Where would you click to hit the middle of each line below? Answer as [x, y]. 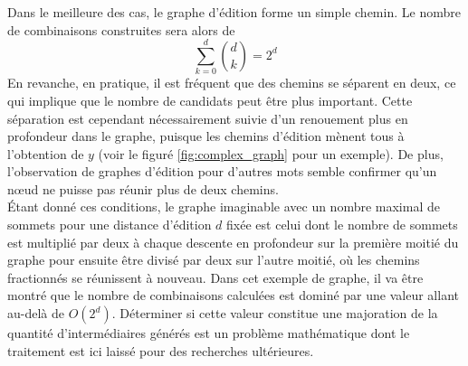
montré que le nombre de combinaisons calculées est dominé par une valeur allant [233, 295]
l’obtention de [46, 153]
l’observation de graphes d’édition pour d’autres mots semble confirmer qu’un [222, 171]
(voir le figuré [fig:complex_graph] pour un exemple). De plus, [271, 153]
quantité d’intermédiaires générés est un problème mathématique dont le [209, 333]
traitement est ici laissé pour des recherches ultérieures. [161, 350]
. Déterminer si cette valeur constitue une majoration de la [275, 313]
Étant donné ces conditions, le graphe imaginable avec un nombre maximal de [224, 206]
